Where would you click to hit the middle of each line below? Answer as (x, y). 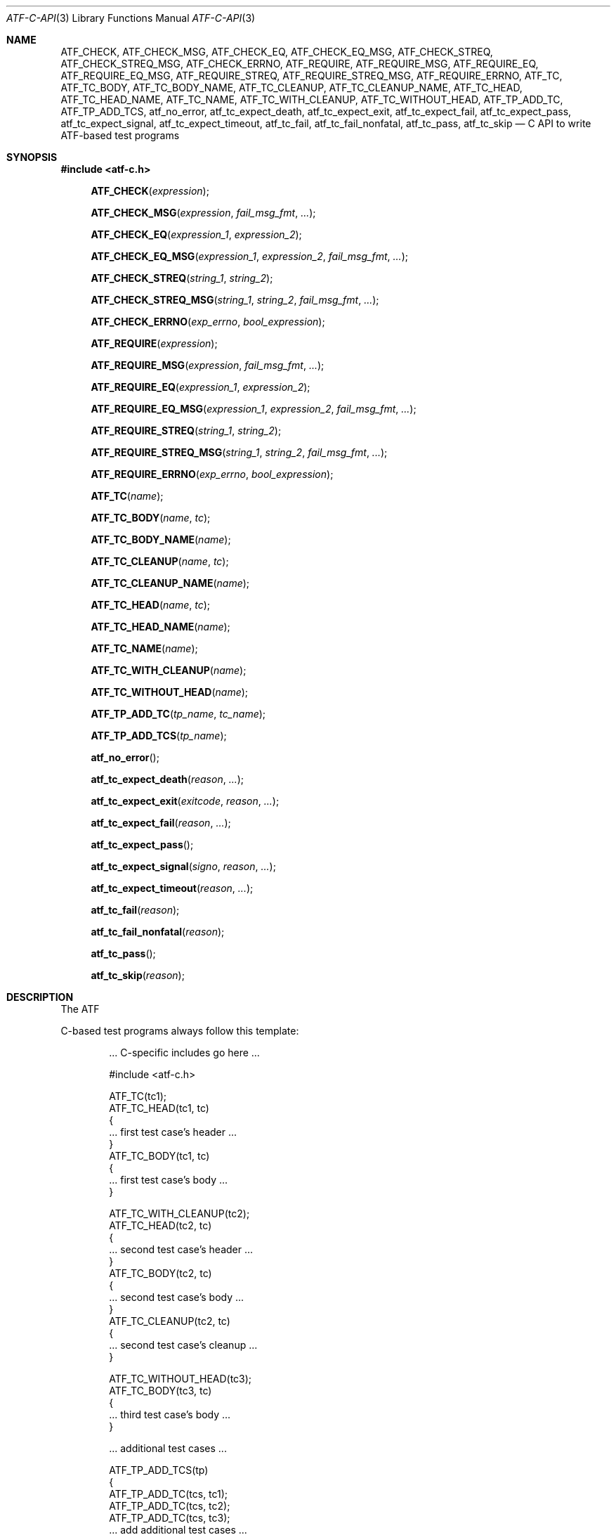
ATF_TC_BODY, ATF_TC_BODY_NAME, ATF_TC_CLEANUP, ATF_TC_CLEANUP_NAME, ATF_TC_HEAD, (291, 88)
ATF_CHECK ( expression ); (150, 191)
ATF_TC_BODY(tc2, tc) (160, 1273)
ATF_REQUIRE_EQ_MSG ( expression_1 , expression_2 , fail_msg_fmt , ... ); (254, 409)
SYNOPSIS (32, 157)
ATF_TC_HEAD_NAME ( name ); (160, 627)
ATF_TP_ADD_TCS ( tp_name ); (159, 736)
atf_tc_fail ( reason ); (135, 910)
